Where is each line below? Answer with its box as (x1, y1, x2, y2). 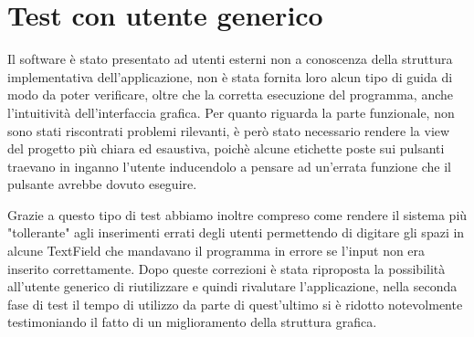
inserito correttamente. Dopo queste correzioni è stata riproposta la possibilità (7, 258, 446, 278)
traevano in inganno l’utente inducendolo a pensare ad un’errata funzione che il (7, 156, 452, 175)
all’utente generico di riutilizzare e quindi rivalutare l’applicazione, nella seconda (7, 277, 458, 296)
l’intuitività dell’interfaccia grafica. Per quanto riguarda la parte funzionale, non (7, 102, 455, 121)
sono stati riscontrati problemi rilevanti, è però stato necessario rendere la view (7, 121, 450, 140)
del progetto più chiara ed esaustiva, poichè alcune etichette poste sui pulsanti (7, 139, 445, 158)
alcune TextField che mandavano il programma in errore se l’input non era (7, 241, 426, 260)
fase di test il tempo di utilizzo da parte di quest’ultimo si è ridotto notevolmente (7, 294, 463, 313)
